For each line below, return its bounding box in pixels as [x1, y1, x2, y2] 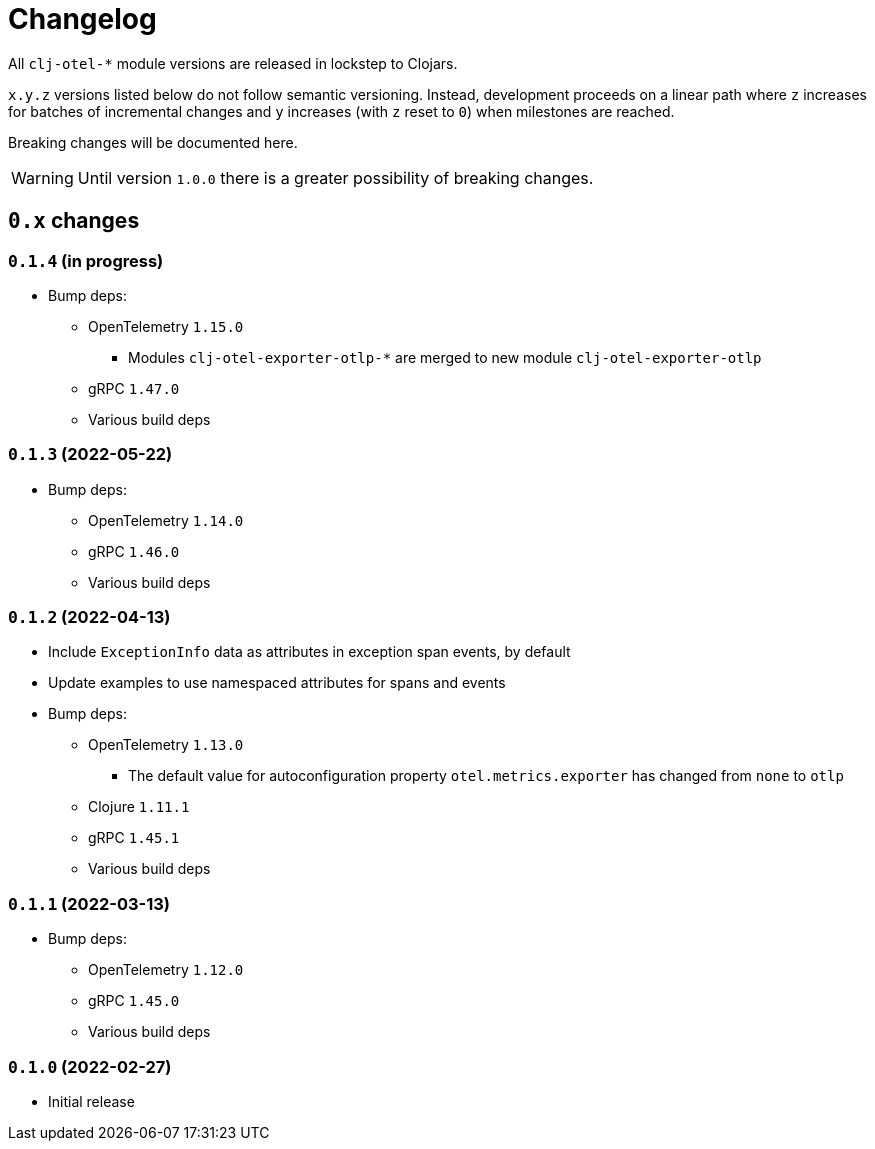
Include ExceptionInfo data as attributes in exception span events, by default [48, 643, 571, 661]
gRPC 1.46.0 [88, 542, 180, 560]
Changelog [8, 2, 157, 36]
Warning [11, 167, 74, 188]
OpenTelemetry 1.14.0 [88, 511, 244, 529]
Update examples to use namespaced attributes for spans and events [48, 674, 506, 692]
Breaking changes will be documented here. [8, 133, 298, 151]
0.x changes [8, 208, 140, 234]
